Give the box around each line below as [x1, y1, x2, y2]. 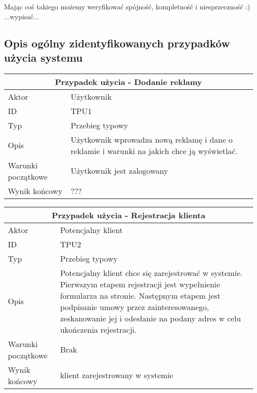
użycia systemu [4, 49, 83, 65]
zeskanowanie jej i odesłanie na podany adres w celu [60, 312, 241, 324]
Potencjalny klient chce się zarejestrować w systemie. [60, 267, 243, 278]
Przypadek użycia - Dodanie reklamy [55, 76, 202, 87]
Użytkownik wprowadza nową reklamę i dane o [70, 133, 233, 145]
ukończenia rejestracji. [60, 323, 137, 335]
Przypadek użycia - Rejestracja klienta [51, 209, 206, 221]
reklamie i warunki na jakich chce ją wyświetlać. [70, 145, 238, 157]
